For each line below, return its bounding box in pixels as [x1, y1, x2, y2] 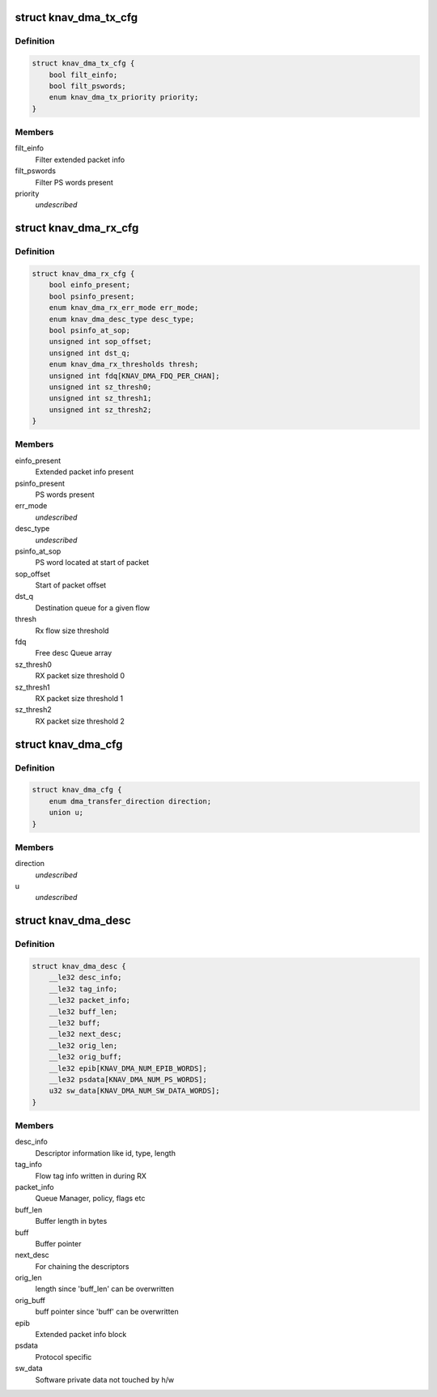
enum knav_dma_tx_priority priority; [49, 93, 199, 102]
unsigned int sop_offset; [49, 337, 152, 346]
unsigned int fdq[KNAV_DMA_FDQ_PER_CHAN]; [49, 371, 220, 380]
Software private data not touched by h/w [35, 1374, 174, 1384]
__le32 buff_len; [49, 1007, 118, 1016]
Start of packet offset [35, 580, 107, 590]
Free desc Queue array [35, 648, 112, 658]
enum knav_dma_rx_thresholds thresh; [49, 360, 199, 369]
